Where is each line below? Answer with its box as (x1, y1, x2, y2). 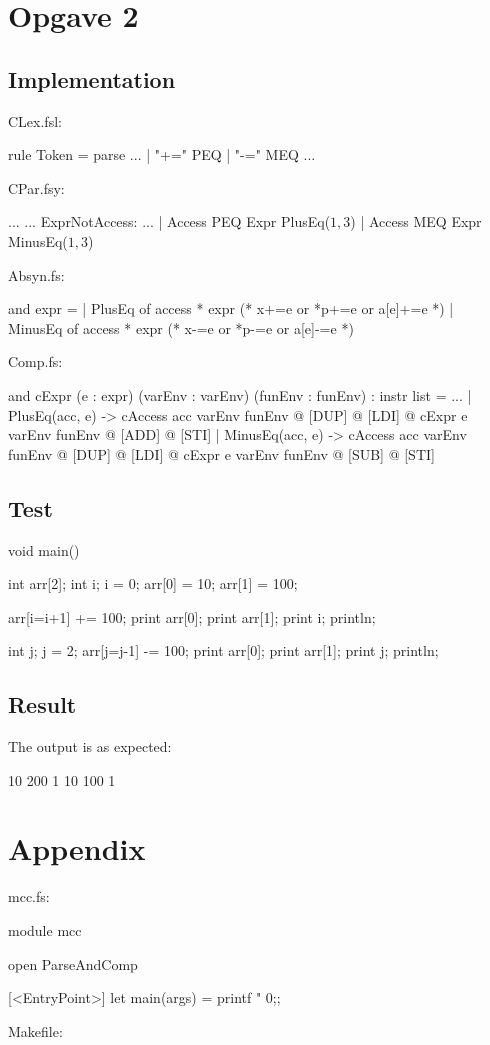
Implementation (8, 63, 176, 94)
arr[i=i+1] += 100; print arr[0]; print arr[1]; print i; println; (8, 606, 376, 627)
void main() (8, 539, 80, 560)
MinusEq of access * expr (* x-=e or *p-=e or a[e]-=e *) (8, 317, 354, 338)
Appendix (8, 828, 146, 869)
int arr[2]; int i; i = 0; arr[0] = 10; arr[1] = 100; (8, 573, 298, 594)
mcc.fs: (8, 886, 50, 907)
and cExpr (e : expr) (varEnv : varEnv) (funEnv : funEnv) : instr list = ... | (8, 384, 472, 405)
